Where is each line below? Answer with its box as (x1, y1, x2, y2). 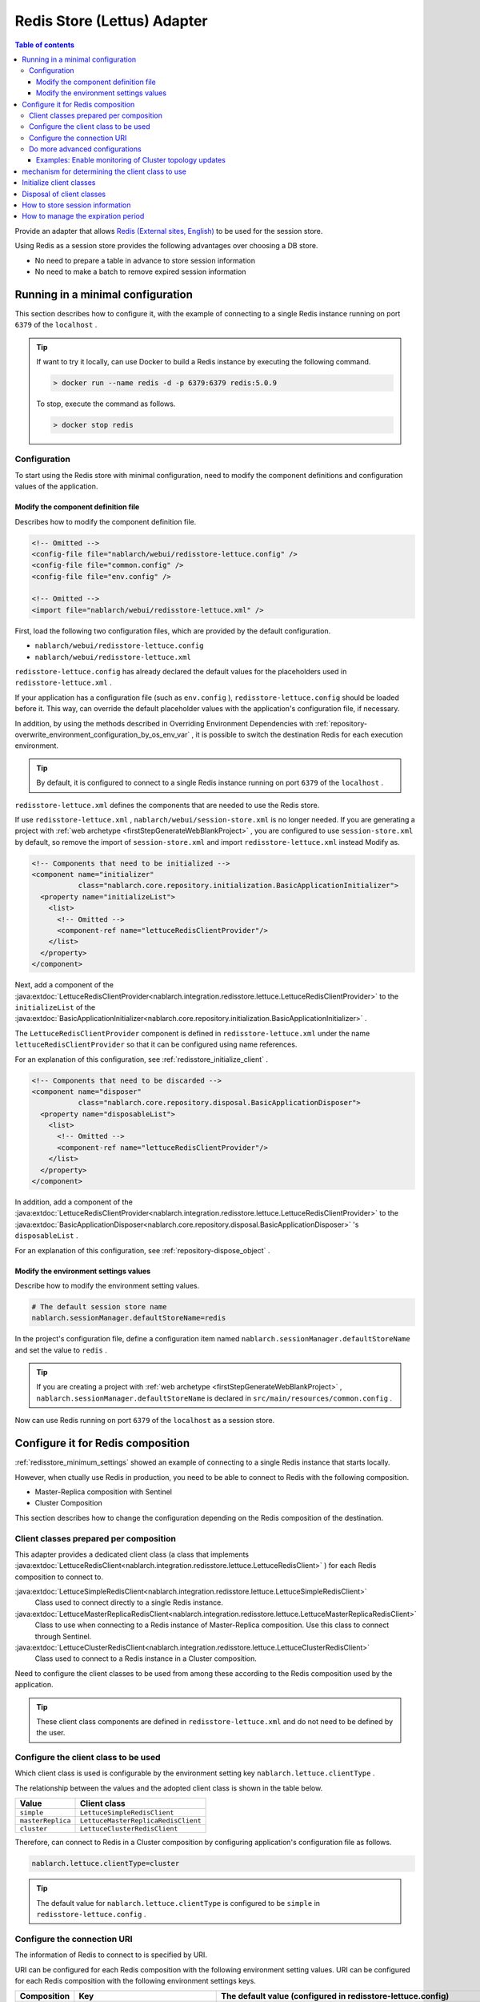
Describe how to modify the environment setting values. (14, 1280, 200, 1290)
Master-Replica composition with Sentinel (34, 1486, 172, 1497)
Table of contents (14, 40, 75, 50)
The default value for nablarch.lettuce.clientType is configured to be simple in (36, 1898, 320, 1908)
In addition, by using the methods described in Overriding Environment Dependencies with (14, 718, 314, 728)
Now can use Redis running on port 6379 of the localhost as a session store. (14, 1416, 275, 1425)
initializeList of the (14, 1002, 96, 1012)
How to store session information (22, 200, 131, 210)
